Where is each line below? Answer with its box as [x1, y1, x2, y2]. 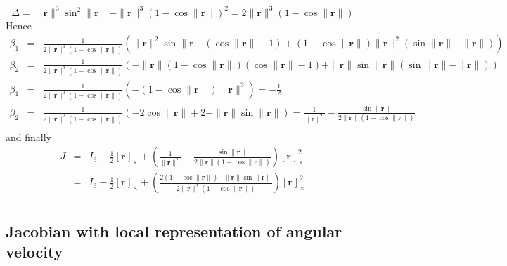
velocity [6, 241, 63, 262]
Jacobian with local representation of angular [6, 220, 342, 241]
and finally [6, 129, 51, 144]
